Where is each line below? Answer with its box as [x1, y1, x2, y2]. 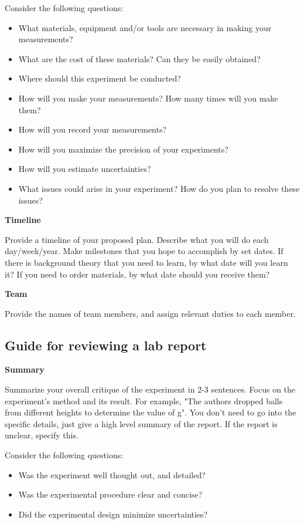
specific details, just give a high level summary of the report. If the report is [5, 417, 278, 430]
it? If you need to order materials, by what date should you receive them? [5, 268, 270, 280]
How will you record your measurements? [18, 123, 167, 136]
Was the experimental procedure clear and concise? [18, 488, 203, 501]
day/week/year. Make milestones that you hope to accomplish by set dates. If [5, 245, 283, 257]
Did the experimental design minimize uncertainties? [18, 508, 208, 520]
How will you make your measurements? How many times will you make [18, 92, 278, 104]
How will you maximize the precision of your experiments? [18, 143, 228, 155]
